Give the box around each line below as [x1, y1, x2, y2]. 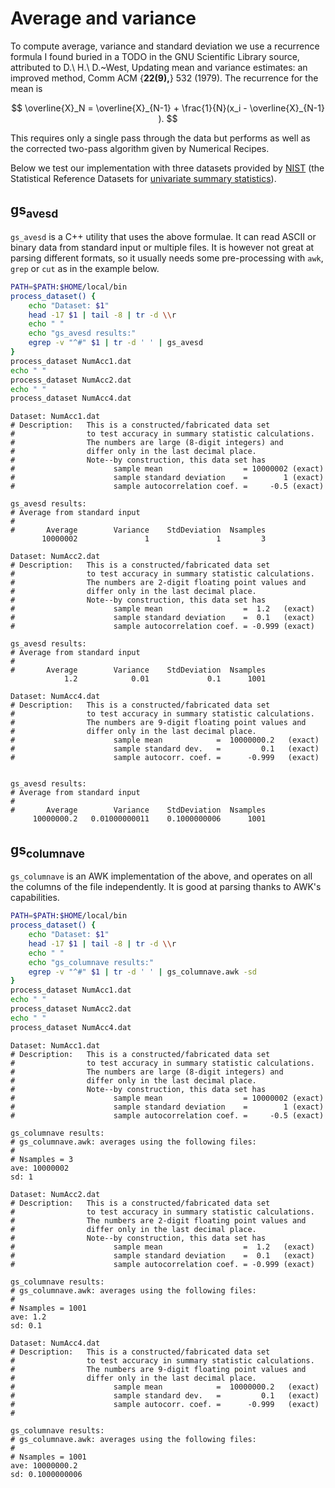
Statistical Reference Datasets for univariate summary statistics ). [10, 172, 277, 184]
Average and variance [10, 7, 197, 30]
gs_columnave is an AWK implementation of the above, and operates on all [10, 870, 313, 882]
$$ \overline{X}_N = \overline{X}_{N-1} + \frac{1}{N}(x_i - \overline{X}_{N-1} [11, 102, 325, 114]
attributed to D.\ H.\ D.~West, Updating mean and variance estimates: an [10, 61, 308, 73]
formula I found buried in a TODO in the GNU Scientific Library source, [10, 50, 300, 62]
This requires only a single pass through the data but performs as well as [10, 132, 311, 144]
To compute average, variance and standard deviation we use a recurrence [10, 40, 320, 52]
